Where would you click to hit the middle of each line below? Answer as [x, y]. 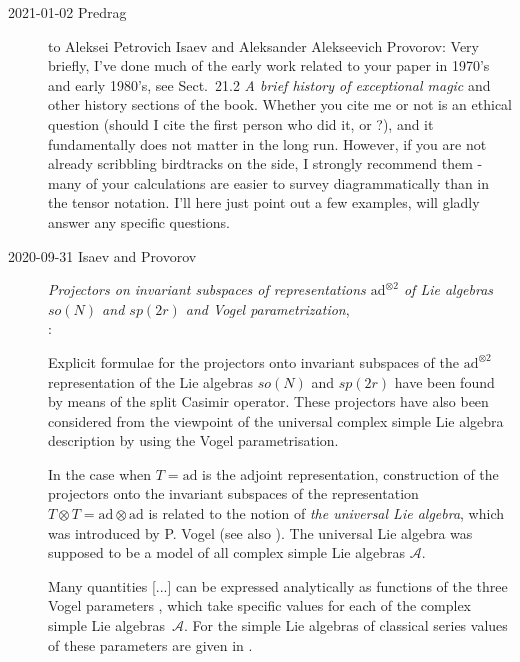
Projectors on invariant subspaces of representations [207, 289]
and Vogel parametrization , [267, 308]
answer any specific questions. [139, 221]
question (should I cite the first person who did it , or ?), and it [241, 123]
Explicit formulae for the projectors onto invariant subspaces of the [253, 361]
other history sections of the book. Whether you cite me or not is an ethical [280, 104]
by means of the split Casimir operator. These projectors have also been [268, 401]
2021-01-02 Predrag [67, 12]
